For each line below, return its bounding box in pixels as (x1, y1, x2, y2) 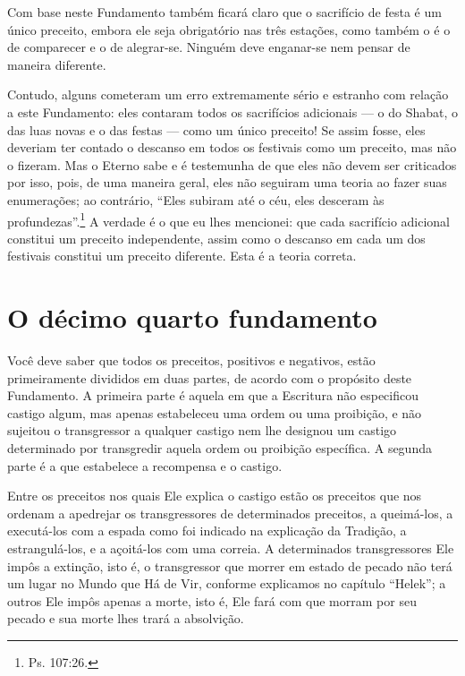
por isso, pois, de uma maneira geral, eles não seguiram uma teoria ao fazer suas (7, 173, 447, 192)
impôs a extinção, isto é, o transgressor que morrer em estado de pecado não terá (7, 556, 452, 575)
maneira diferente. (7, 55, 106, 73)
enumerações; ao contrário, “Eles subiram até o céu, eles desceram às (7, 190, 385, 209)
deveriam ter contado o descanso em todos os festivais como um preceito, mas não (7, 138, 457, 157)
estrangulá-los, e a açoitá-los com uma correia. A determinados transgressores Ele (7, 539, 454, 558)
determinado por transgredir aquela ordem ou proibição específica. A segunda (7, 439, 432, 458)
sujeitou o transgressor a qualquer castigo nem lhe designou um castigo (7, 421, 397, 440)
